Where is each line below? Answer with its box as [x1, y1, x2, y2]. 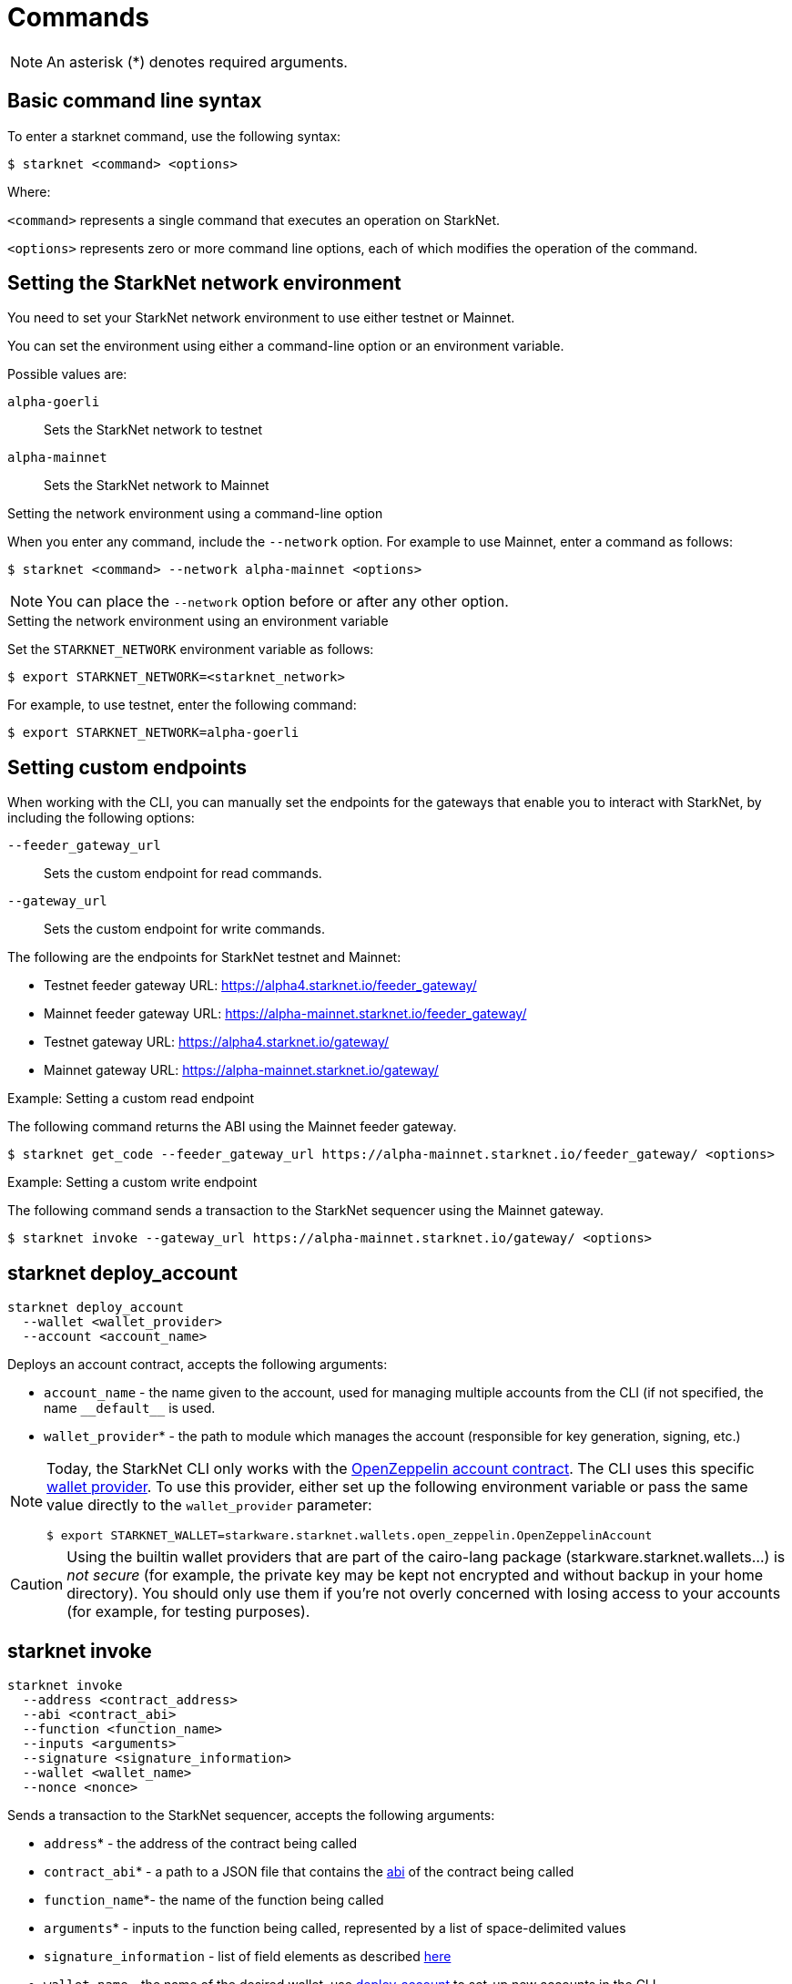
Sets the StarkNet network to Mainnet [44, 477, 269, 494]
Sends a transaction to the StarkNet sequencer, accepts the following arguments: [7, 1806, 495, 1823]
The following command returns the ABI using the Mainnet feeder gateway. [7, 1119, 457, 1135]
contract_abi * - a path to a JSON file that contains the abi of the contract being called [44, 1863, 574, 1879]
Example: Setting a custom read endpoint [7, 1090, 255, 1107]
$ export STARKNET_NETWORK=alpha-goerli [7, 725, 300, 741]
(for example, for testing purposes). [66, 1602, 310, 1621]
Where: [7, 183, 51, 199]
